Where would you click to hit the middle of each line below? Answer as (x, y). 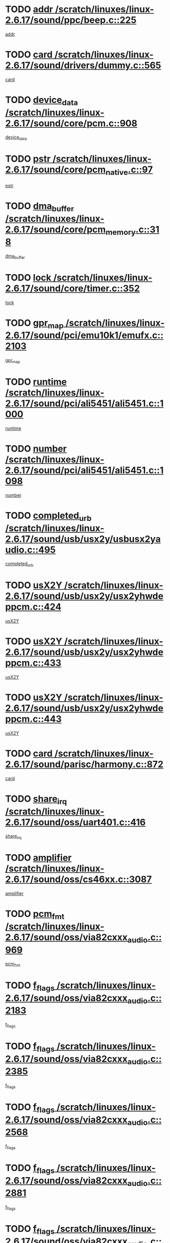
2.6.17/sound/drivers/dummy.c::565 (83, 66)
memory (121, 232)
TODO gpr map (35, 324)
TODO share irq (36, 800)
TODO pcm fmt (35, 915)
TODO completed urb (49, 516)
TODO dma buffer (40, 207)
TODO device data (42, 101)
